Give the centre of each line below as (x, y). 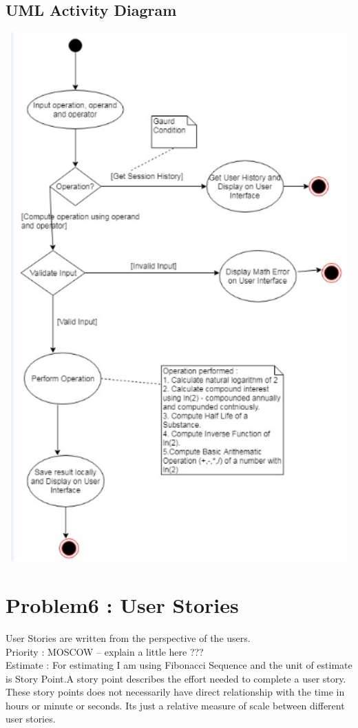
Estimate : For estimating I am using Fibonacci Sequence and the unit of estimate (179, 665)
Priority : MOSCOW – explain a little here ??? (105, 651)
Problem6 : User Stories (122, 604)
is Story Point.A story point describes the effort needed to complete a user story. (176, 678)
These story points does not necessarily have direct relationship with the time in (175, 692)
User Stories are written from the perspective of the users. (128, 637)
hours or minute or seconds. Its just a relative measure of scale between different (175, 705)
